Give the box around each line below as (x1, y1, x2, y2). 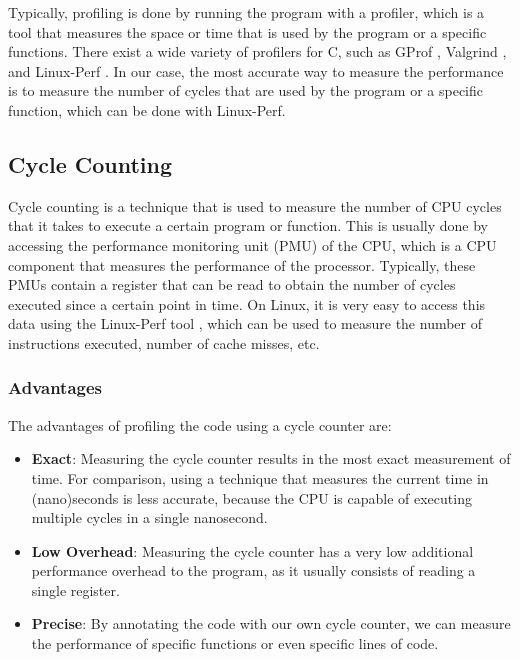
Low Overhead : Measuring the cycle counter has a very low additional (31, 540, 474, 561)
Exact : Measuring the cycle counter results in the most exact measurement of (31, 448, 511, 469)
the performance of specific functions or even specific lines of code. (31, 633, 439, 654)
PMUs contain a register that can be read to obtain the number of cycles (8, 274, 456, 295)
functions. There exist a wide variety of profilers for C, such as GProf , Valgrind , (8, 41, 507, 62)
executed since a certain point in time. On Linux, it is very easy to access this (8, 293, 486, 314)
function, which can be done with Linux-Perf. (8, 99, 286, 120)
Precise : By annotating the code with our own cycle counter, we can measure (31, 613, 511, 634)
